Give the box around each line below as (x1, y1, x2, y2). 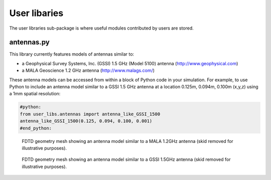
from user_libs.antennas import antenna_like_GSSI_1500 (20, 111, 161, 117)
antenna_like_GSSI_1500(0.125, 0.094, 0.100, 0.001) (20, 118, 153, 124)
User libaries (9, 8, 64, 19)
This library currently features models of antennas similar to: (9, 51, 134, 57)
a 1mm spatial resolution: (9, 91, 61, 97)
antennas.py (9, 38, 50, 47)
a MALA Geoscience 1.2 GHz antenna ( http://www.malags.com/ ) (22, 68, 155, 74)
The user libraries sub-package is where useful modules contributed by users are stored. (9, 25, 194, 31)
